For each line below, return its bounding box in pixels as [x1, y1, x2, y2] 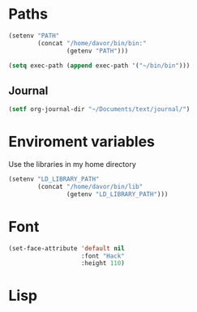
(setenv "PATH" [8, 32, 60, 40]
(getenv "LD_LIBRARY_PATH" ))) [66, 190, 169, 199]
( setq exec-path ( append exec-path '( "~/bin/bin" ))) [8, 62, 191, 70]
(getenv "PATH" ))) [66, 46, 129, 55]
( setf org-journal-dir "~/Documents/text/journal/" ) [8, 105, 191, 113]
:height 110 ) [80, 259, 126, 267]
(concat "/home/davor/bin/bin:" [37, 39, 148, 47]
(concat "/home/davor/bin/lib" [37, 182, 143, 190]
